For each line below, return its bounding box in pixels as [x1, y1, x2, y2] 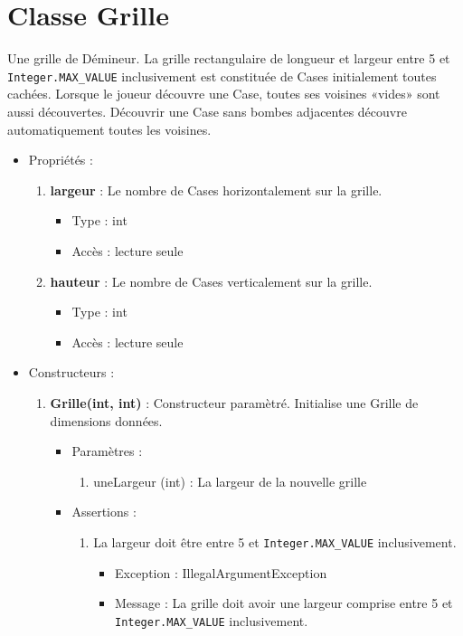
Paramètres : [71, 441, 143, 460]
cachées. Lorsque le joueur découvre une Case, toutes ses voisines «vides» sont [7, 84, 440, 103]
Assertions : [71, 502, 137, 521]
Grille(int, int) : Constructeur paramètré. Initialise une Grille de [50, 393, 419, 412]
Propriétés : [28, 150, 93, 169]
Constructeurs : [28, 363, 115, 382]
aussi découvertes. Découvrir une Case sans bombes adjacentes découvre [7, 101, 407, 120]
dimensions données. [50, 411, 163, 430]
